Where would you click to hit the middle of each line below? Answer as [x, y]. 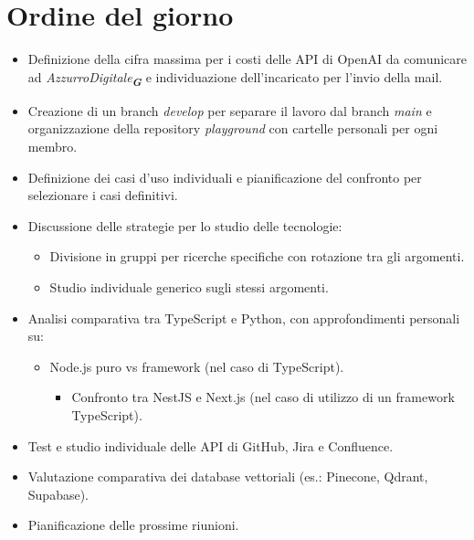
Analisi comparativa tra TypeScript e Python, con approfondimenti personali [244, 318]
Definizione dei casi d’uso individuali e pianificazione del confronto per [225, 177]
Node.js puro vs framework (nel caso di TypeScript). [197, 366]
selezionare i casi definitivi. [103, 195]
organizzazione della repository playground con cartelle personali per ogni [233, 128]
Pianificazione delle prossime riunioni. [133, 525]
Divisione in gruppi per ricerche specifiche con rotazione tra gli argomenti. [257, 256]
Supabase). [58, 494]
